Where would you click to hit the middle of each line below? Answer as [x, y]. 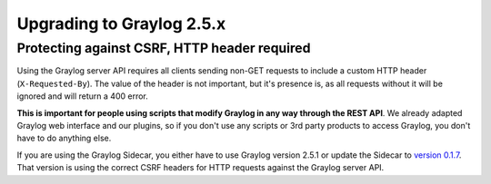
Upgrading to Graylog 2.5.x [121, 24]
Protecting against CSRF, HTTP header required [164, 48]
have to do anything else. [64, 138]
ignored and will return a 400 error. [83, 96]
